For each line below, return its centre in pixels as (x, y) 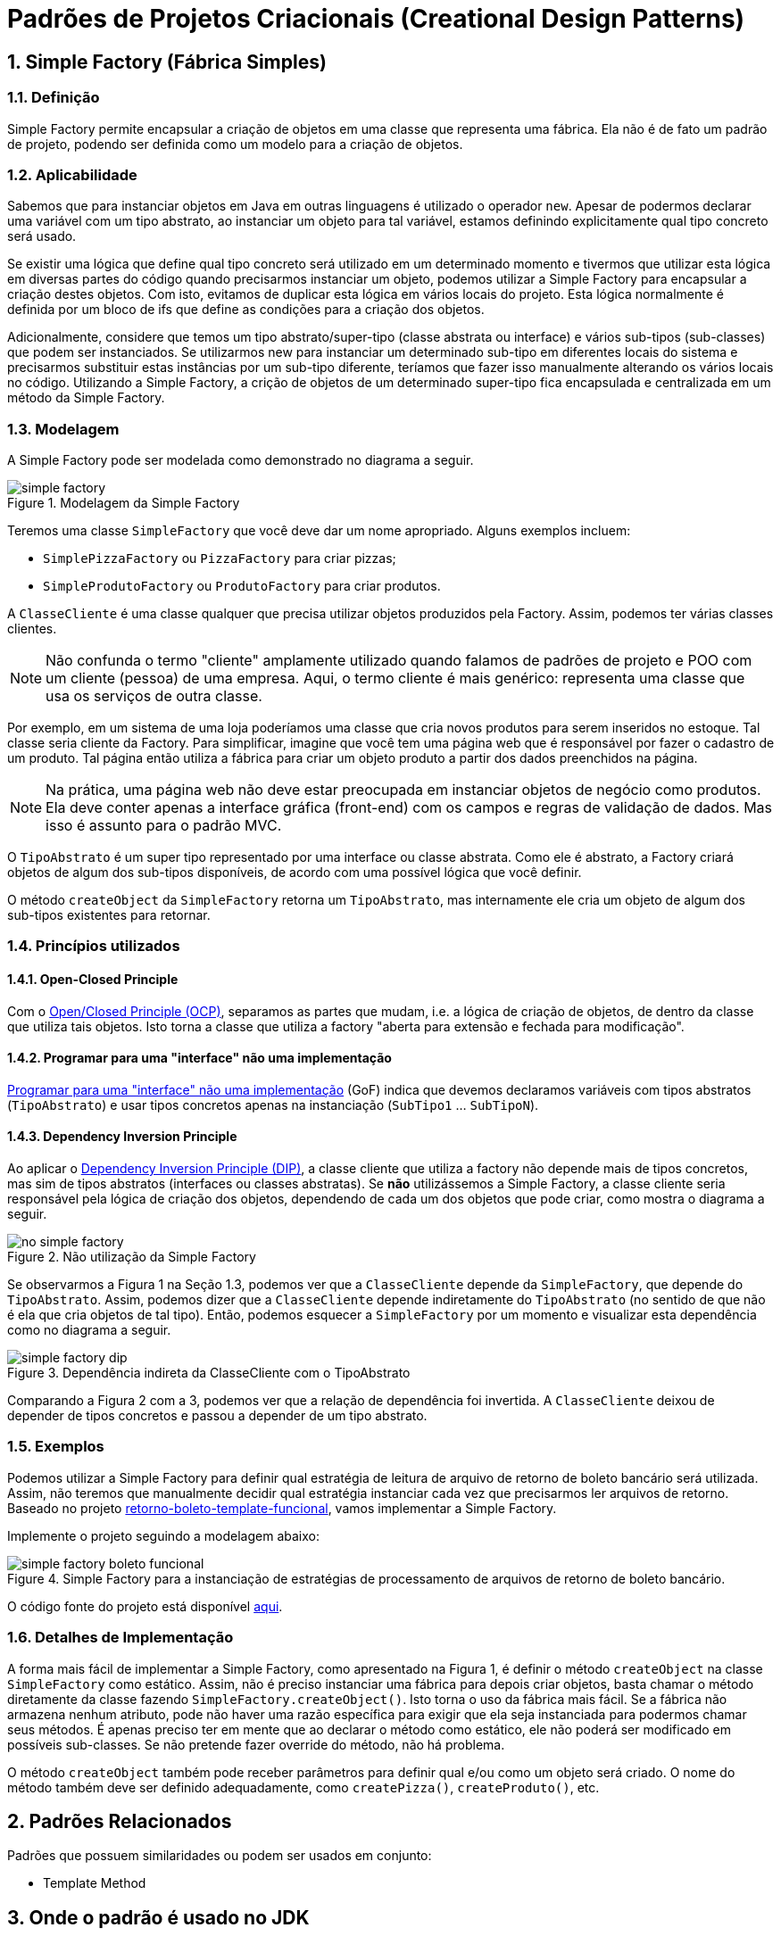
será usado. (42, 236)
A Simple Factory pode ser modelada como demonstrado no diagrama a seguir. (241, 460)
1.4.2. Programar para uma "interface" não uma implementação (199, 1058)
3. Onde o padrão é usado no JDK (158, 1917)
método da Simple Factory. (86, 398)
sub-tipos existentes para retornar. (109, 915)
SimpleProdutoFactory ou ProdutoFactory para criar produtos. (242, 586)
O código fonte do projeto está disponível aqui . (145, 1606)
